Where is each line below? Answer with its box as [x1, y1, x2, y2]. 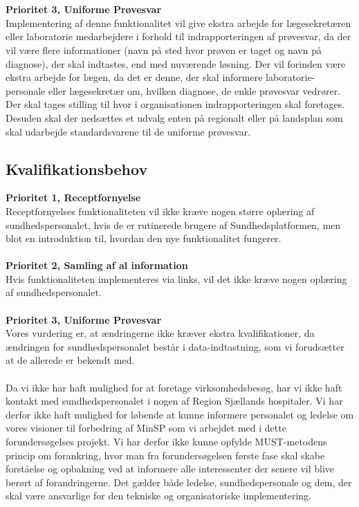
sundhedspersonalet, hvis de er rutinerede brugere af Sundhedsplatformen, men [6, 217, 341, 232]
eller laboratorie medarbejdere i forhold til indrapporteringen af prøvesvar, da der [6, 29, 351, 44]
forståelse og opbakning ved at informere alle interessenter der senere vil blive [6, 461, 335, 476]
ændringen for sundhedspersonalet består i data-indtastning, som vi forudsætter [6, 339, 344, 353]
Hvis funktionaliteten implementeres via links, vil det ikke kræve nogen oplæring [6, 271, 347, 286]
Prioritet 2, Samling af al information [6, 258, 188, 273]
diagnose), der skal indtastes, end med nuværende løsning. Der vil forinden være [6, 56, 346, 71]
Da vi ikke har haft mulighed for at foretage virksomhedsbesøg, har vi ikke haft [6, 380, 342, 394]
